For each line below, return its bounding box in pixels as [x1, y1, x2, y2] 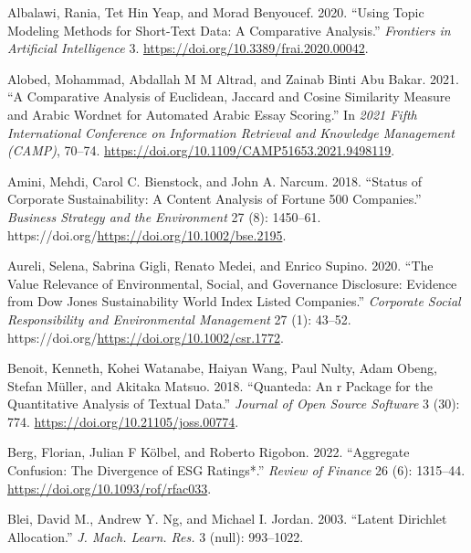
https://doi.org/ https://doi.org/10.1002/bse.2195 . [7, 225, 287, 244]
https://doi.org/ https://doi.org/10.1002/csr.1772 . [7, 327, 284, 346]
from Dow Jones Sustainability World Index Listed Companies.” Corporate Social [7, 292, 461, 311]
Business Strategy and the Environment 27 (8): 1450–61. [7, 207, 321, 226]
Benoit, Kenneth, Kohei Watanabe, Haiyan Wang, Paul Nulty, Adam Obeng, [7, 358, 438, 378]
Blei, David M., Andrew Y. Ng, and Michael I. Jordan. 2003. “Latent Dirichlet [7, 509, 447, 528]
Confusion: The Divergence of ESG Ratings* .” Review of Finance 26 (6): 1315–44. [7, 461, 466, 480]
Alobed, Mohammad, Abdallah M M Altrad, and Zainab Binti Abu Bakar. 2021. [7, 69, 459, 88]
